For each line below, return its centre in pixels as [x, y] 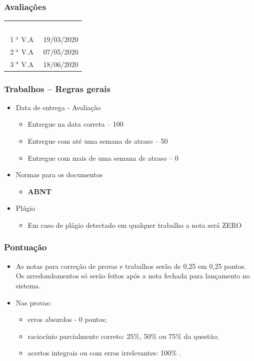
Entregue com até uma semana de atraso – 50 [98, 141]
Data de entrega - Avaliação [58, 107]
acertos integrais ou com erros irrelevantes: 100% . [104, 353]
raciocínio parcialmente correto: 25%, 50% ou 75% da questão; [123, 336]
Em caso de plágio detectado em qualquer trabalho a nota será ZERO [135, 225]
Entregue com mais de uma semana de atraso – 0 [103, 157]
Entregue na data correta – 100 [75, 124]
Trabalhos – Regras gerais [57, 88]
